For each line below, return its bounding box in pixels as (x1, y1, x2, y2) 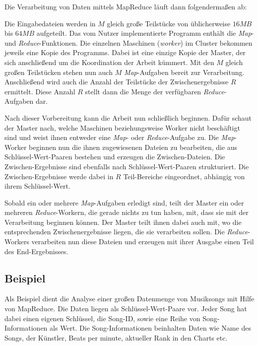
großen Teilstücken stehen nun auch (4, 67, 113, 77)
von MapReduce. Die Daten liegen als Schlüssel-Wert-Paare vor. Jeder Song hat (4, 303, 247, 314)
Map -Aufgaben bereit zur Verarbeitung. (124, 67, 245, 77)
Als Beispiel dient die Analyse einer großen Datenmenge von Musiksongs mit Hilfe (4, 293, 255, 304)
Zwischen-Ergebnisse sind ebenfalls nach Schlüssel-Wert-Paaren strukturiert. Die (4, 161, 249, 171)
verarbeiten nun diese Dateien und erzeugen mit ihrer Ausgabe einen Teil (31, 236, 254, 247)
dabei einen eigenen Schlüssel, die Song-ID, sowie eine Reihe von (4, 313, 200, 323)
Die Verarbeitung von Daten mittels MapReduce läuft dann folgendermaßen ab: (4, 1, 247, 11)
